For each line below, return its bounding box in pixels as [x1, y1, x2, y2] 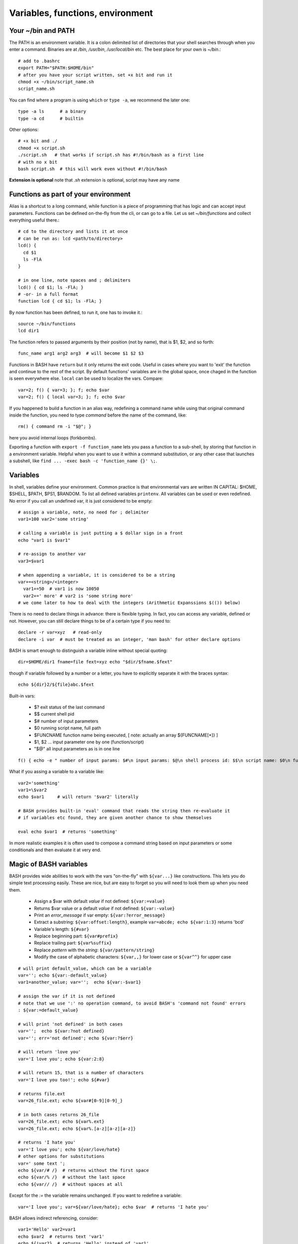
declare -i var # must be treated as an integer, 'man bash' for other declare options [18, 636, 241, 642]
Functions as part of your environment [9, 190, 131, 199]
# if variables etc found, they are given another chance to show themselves [18, 815, 212, 821]
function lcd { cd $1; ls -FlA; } [18, 299, 102, 304]
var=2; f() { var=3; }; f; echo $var [18, 387, 110, 393]
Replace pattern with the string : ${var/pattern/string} [34, 947, 155, 953]
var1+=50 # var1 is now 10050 [23, 586, 99, 592]
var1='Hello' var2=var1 [18, 1227, 76, 1233]
